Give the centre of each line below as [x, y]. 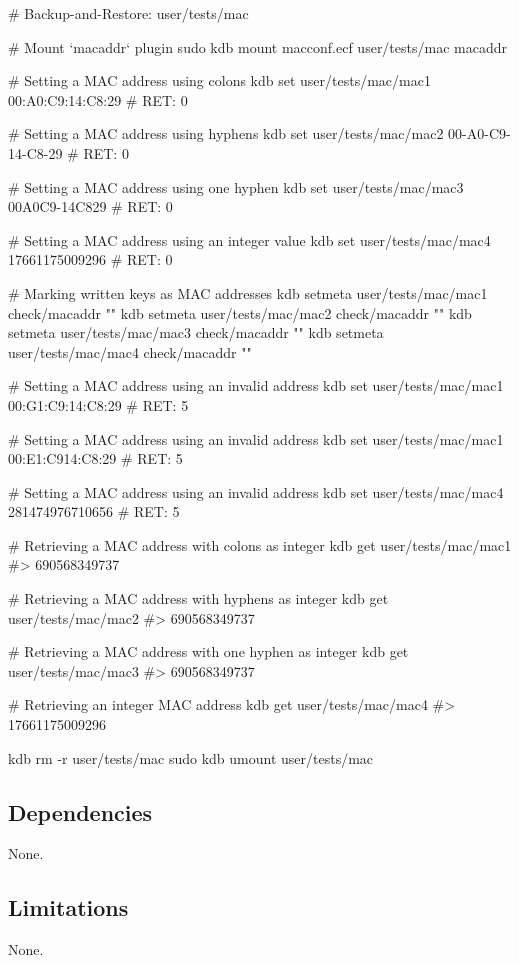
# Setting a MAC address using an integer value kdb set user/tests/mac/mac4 [249, 239]
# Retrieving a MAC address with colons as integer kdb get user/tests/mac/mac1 [260, 544]
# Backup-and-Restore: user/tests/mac [128, 13]
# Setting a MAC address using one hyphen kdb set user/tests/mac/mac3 [236, 186]
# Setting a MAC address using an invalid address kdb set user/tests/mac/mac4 [256, 491]
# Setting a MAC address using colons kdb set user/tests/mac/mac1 [219, 80]
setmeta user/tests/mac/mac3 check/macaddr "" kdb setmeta [196, 332]
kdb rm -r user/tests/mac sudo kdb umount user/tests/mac [191, 757]
